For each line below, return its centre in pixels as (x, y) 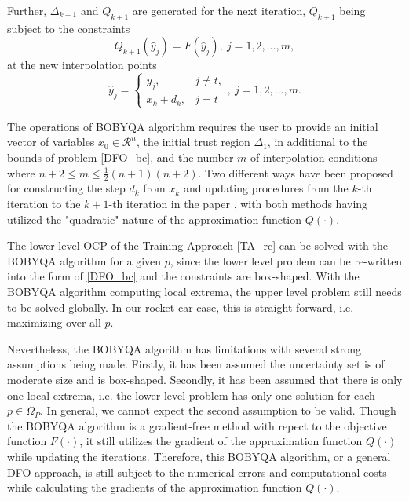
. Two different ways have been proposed (296, 172)
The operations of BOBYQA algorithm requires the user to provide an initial (193, 126)
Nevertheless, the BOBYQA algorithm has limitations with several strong (184, 348)
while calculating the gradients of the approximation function (155, 487)
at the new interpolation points (82, 65)
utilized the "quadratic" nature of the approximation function (155, 219)
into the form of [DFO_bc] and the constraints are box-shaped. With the (183, 276)
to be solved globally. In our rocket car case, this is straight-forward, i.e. (181, 307)
